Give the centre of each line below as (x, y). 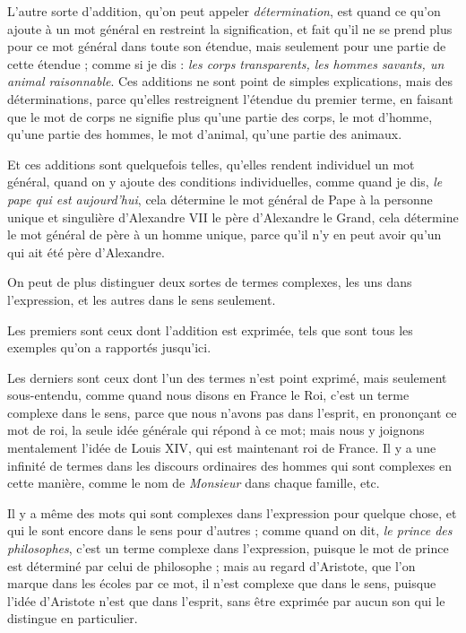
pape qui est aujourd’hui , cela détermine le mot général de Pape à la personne (220, 199)
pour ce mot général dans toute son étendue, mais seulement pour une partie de (227, 46)
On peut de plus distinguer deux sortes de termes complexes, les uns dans (210, 282)
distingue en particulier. (73, 618)
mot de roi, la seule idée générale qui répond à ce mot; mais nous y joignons (216, 430)
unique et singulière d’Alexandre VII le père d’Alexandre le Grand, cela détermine (233, 217)
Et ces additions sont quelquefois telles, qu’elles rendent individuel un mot (211, 164)
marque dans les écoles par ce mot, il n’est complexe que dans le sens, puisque (222, 583)
